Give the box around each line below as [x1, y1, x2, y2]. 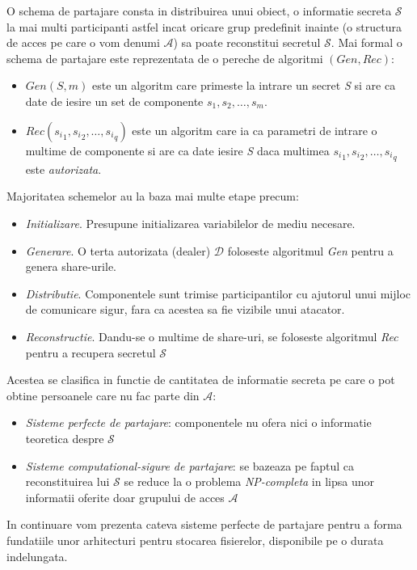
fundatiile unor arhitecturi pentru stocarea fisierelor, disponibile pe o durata [6, 531, 384, 548]
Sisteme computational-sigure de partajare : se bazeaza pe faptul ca [25, 457, 354, 474]
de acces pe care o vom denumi [6, 34, 160, 51]
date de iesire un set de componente [25, 92, 204, 109]
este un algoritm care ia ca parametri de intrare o [132, 121, 377, 138]
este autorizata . [25, 160, 102, 177]
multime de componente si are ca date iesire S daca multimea [25, 141, 330, 158]
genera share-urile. [25, 258, 116, 275]
